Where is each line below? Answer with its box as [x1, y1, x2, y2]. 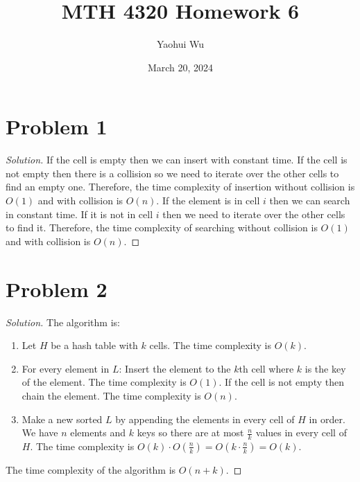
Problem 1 [6, 112, 108, 141]
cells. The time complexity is [149, 338, 271, 352]
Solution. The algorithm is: [6, 314, 120, 329]
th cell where [239, 361, 294, 375]
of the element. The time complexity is [22, 375, 187, 389]
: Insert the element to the [119, 361, 231, 375]
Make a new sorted [22, 411, 103, 426]
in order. [309, 411, 345, 426]
